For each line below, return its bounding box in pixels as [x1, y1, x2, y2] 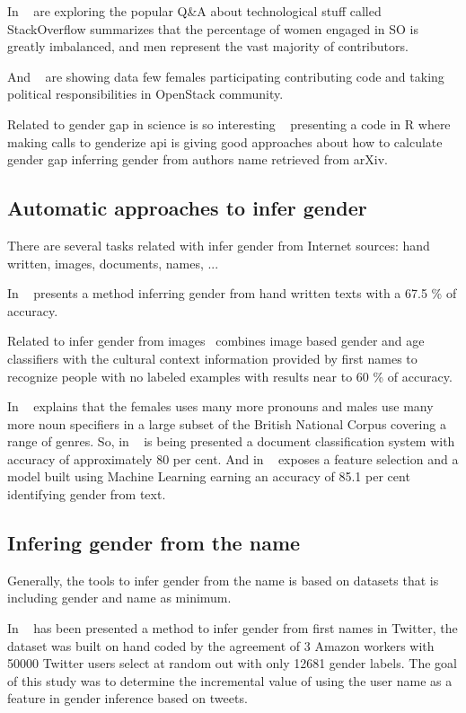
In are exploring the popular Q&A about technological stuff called [7, 2, 382, 20]
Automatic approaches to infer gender [7, 194, 367, 222]
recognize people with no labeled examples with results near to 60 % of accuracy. [7, 366, 453, 385]
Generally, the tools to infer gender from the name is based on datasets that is [7, 570, 439, 589]
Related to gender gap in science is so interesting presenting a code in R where [7, 114, 451, 133]
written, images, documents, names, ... [7, 253, 219, 272]
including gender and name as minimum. [7, 588, 232, 607]
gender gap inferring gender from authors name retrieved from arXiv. [7, 150, 389, 169]
